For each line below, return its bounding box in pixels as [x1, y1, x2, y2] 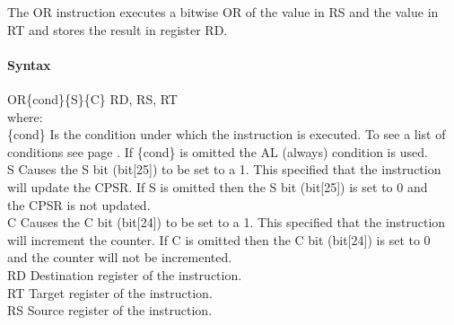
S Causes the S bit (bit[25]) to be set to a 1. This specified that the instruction [7, 160, 441, 179]
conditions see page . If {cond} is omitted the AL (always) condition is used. [7, 142, 428, 161]
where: [7, 107, 43, 126]
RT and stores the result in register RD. [7, 20, 228, 39]
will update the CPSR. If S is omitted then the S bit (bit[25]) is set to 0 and [7, 177, 428, 196]
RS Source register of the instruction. [7, 301, 213, 320]
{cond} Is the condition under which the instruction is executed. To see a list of [7, 125, 446, 144]
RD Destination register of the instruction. [7, 265, 242, 284]
